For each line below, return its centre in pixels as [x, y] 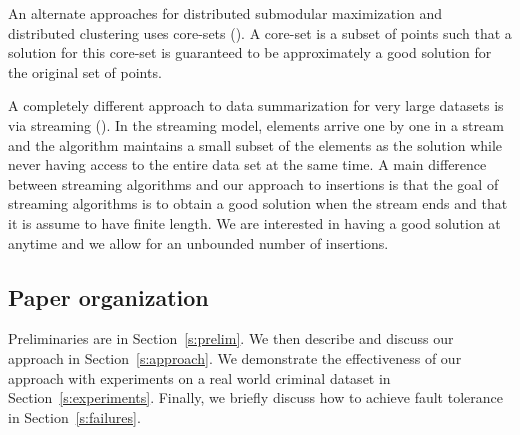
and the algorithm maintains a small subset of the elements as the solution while [255, 144]
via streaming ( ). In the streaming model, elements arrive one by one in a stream [256, 124]
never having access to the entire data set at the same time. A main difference [247, 164]
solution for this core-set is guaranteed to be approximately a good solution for [250, 52]
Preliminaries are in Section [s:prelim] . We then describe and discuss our [231, 338]
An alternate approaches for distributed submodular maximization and [225, 13]
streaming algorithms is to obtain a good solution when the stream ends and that [258, 203]
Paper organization [108, 296]
